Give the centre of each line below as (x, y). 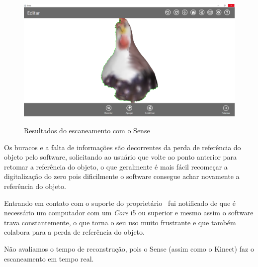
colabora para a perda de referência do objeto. (74, 232)
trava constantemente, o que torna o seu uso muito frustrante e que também (120, 222)
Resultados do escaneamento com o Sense (87, 131)
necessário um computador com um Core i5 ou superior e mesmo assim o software (129, 213)
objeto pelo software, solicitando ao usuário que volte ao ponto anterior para (120, 157)
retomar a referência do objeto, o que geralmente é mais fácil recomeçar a (116, 166)
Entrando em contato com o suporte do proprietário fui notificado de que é (120, 203)
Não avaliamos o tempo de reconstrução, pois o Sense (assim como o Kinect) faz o (129, 249)
